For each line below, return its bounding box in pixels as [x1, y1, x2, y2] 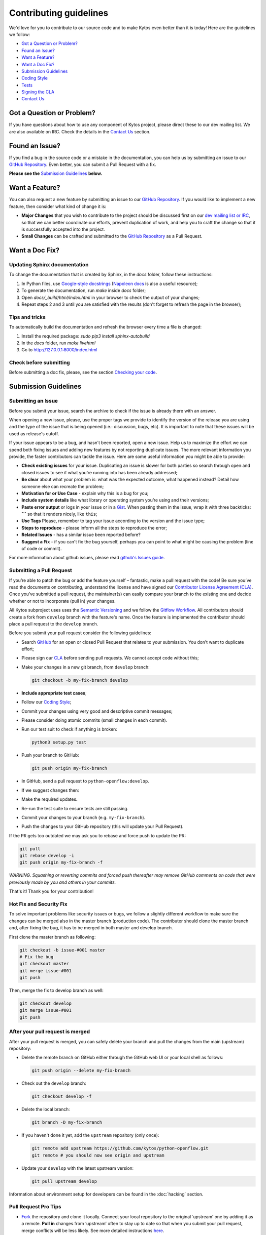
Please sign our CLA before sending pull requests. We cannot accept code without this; [21, 655, 199, 661]
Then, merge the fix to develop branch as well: [9, 988, 103, 993]
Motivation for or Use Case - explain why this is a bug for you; [21, 490, 149, 496]
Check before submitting [9, 359, 70, 366]
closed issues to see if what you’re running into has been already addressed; [21, 469, 177, 475]
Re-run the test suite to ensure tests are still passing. [21, 805, 129, 811]
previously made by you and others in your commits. [9, 879, 116, 885]
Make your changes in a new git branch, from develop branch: [21, 664, 150, 670]
